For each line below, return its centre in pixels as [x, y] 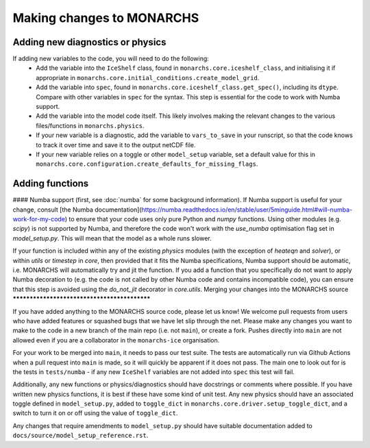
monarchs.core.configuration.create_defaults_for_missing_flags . [147, 164]
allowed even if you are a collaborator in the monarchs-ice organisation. [116, 340]
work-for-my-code [39, 219]
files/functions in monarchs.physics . [90, 125]
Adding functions [51, 184]
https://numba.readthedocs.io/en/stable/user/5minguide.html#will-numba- [247, 210]
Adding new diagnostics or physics [89, 42]
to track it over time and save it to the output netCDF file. [116, 145]
